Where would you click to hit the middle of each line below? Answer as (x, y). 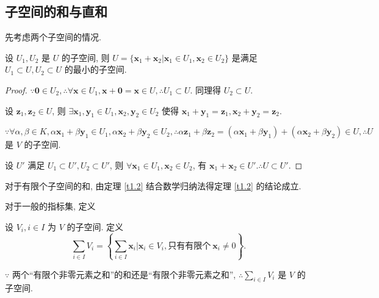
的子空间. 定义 (95, 226)
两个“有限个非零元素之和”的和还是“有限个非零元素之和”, (124, 274)
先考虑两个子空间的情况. (53, 37)
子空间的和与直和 (56, 11)
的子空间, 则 (85, 57)
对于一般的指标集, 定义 (50, 206)
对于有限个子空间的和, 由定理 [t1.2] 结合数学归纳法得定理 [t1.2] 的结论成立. (153, 185)
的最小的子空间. (96, 69)
